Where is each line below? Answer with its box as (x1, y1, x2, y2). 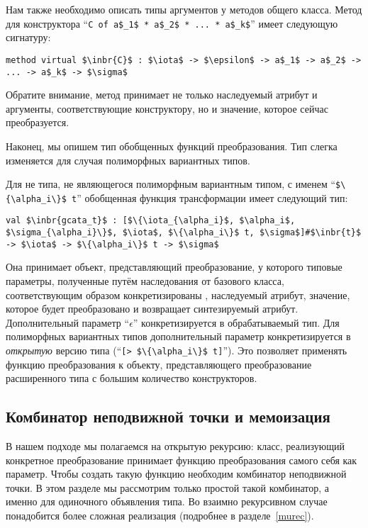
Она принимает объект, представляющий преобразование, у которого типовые (6, 259, 342, 274)
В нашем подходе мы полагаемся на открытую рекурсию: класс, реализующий (6, 439, 345, 454)
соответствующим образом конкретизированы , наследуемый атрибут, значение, (6, 287, 350, 302)
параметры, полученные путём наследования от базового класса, (6, 274, 284, 288)
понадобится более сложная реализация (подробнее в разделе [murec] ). (6, 507, 314, 522)
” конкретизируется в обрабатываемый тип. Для (133, 315, 340, 330)
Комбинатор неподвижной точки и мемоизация (6, 405, 330, 427)
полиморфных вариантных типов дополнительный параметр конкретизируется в (6, 329, 351, 344)
